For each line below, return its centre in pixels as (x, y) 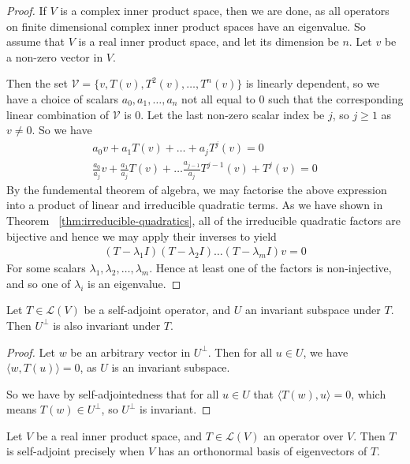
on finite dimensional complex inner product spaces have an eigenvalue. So (186, 26)
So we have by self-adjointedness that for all (113, 393)
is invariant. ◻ (175, 409)
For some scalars (46, 268)
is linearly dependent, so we (312, 83)
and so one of (39, 283)
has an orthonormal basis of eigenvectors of (263, 451)
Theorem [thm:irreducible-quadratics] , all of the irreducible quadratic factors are (203, 220)
